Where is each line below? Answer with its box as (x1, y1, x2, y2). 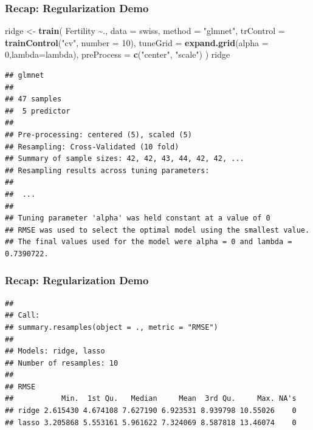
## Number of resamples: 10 (5, 358, 119, 367)
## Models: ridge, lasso (5, 347, 105, 356)
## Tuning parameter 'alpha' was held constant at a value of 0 (5, 214, 270, 223)
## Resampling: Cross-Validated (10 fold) (5, 142, 179, 151)
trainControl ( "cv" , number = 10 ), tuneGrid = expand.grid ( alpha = (5, 36, 269, 49)
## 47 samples (5, 95, 62, 104)
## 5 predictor (5, 106, 71, 115)
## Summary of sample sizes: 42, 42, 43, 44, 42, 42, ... (5, 154, 244, 163)
